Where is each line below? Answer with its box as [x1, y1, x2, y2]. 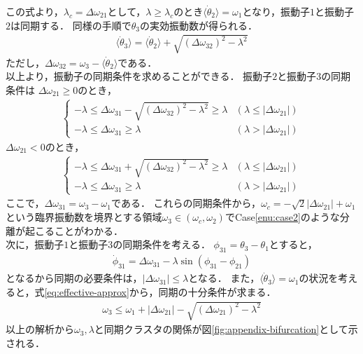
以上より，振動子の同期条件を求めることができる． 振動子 [6, 69, 273, 83]
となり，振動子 [242, 4, 311, 18]
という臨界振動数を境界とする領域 [6, 210, 162, 224]
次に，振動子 [6, 237, 64, 252]
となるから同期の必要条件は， [6, 271, 143, 285]
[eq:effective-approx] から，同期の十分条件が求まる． [44, 284, 276, 299]
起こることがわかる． [24, 223, 123, 238]
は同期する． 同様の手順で [10, 18, 131, 32]
